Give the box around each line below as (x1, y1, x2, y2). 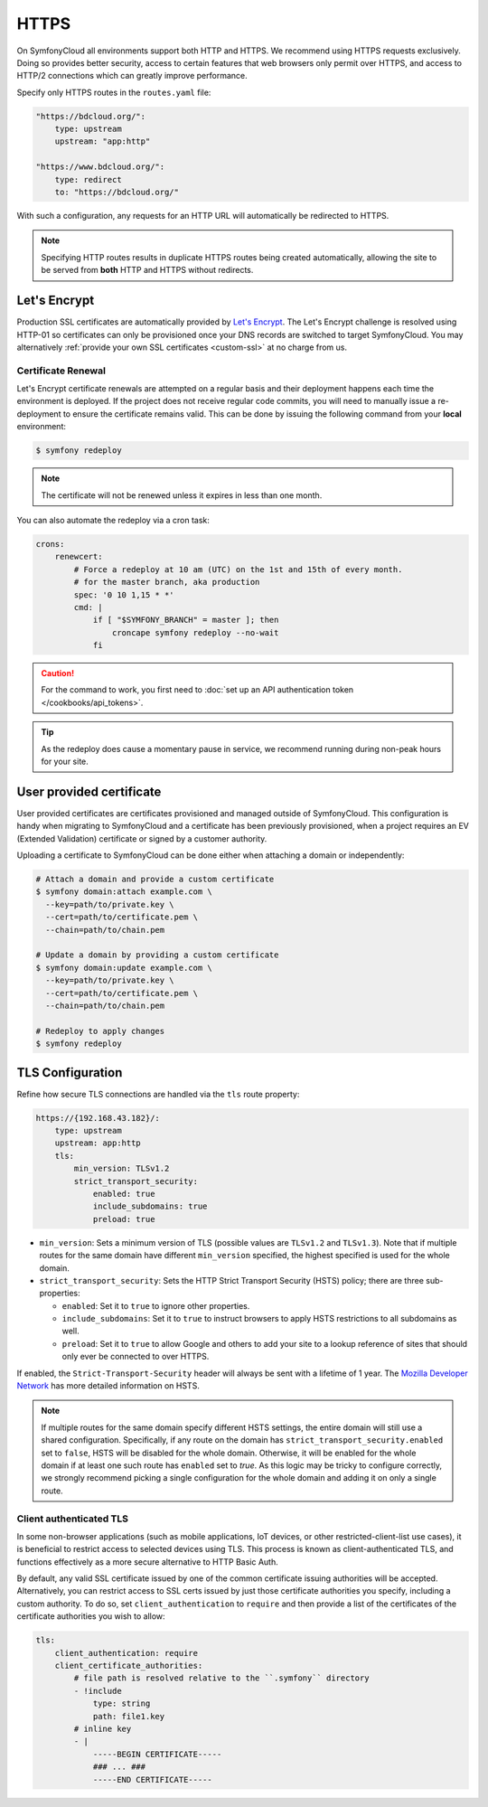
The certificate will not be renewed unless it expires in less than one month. (41, 489, 323, 501)
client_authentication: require (54, 1648, 199, 1658)
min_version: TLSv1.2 (73, 1163, 170, 1174)
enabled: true (92, 1189, 155, 1199)
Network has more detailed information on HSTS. (16, 1380, 201, 1391)
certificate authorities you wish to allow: (16, 1611, 166, 1622)
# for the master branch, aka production (73, 577, 260, 588)
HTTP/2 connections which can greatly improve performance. (16, 71, 248, 81)
